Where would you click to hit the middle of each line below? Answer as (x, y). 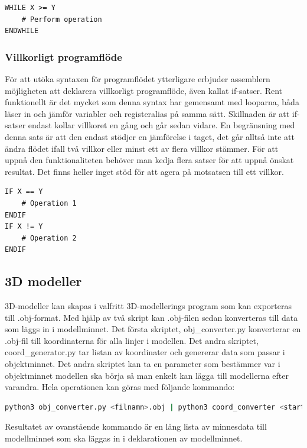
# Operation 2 (49, 238)
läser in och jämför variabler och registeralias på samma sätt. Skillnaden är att (147, 113)
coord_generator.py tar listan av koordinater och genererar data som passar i (145, 352)
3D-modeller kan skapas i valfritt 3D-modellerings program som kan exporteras (148, 306)
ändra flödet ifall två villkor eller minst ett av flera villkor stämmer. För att (142, 148)
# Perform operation (62, 19)
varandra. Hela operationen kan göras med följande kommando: (120, 387)
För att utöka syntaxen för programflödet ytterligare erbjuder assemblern (138, 79)
